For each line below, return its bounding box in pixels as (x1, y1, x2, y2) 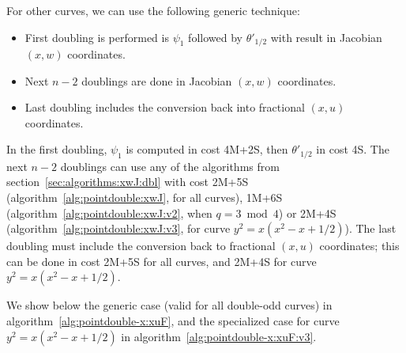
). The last (344, 220, 397, 237)
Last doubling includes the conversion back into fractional (24, 99, 305, 116)
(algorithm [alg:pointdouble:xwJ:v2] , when (6, 204, 212, 221)
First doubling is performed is (24, 28, 169, 45)
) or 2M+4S (278, 204, 336, 221)
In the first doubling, (6, 141, 107, 158)
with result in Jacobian (270, 28, 382, 45)
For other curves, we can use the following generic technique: (6, 2, 300, 18)
